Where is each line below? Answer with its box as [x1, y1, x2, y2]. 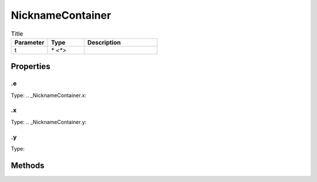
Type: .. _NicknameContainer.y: [11, 118, 87, 125]
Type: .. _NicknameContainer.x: [11, 91, 87, 99]
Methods [11, 160, 45, 170]
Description [87, 38, 121, 46]
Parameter [14, 38, 45, 46]
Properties [11, 61, 50, 71]
